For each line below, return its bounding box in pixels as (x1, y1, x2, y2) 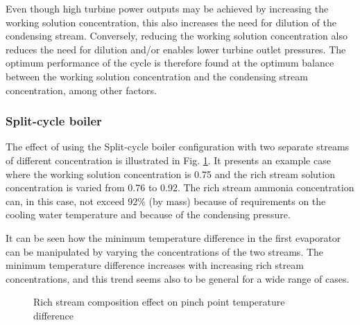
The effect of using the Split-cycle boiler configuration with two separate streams (6, 139, 350, 154)
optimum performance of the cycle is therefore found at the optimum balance (6, 55, 334, 70)
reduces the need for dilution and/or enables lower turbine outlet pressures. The (6, 42, 346, 56)
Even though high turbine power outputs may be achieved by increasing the (6, 1, 329, 15)
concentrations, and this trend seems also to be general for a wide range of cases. (6, 271, 350, 286)
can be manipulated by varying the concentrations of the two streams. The (6, 244, 324, 258)
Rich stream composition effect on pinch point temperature (33, 295, 285, 309)
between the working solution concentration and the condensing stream (6, 69, 308, 83)
